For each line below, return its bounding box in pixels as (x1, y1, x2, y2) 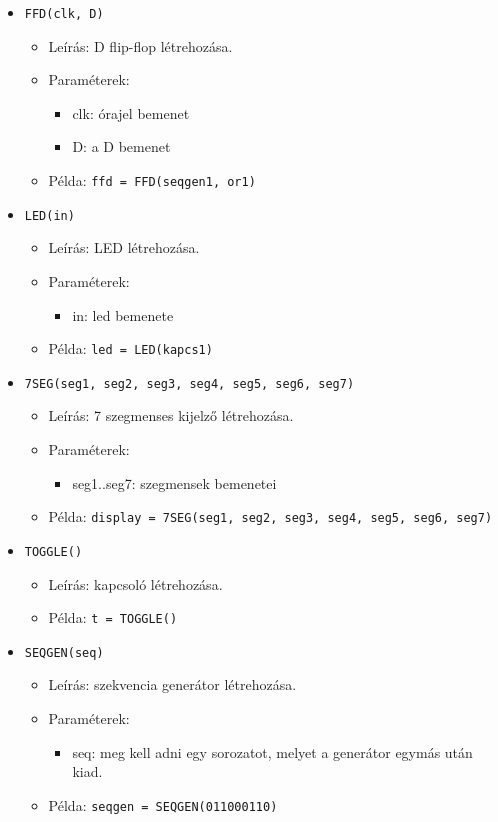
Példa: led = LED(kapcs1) (48, 338, 213, 359)
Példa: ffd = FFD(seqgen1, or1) (48, 170, 256, 191)
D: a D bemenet (72, 136, 171, 157)
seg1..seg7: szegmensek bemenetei (72, 472, 277, 493)
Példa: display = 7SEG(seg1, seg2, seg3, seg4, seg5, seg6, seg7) (48, 506, 493, 527)
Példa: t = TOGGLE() (48, 607, 178, 628)
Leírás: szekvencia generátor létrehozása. (48, 674, 297, 695)
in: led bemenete (72, 304, 174, 325)
